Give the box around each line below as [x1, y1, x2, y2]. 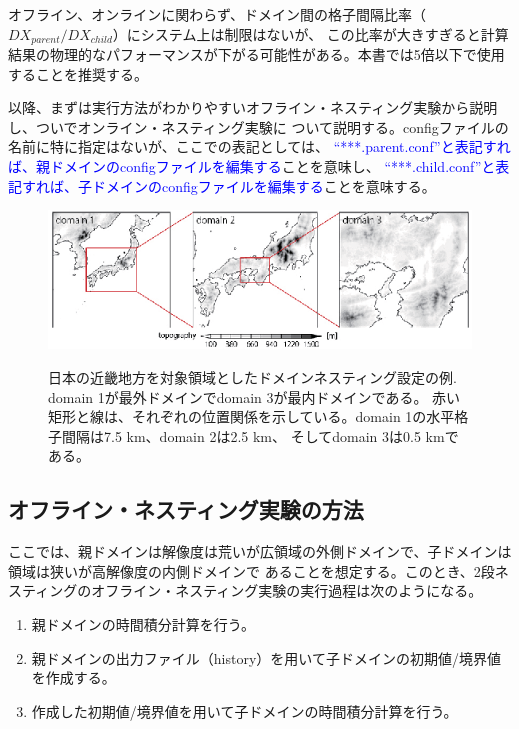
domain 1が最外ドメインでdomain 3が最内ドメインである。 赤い [48, 386, 461, 407]
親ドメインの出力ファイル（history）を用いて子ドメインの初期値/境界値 [31, 647, 501, 668]
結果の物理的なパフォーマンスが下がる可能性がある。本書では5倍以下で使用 [8, 44, 505, 65]
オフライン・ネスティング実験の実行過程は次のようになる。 [91, 580, 483, 601]
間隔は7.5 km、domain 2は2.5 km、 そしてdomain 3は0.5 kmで [61, 425, 459, 446]
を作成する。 [31, 667, 116, 688]
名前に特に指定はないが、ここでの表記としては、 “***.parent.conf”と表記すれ [8, 136, 511, 157]
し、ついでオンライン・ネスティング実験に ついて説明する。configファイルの [8, 116, 509, 137]
